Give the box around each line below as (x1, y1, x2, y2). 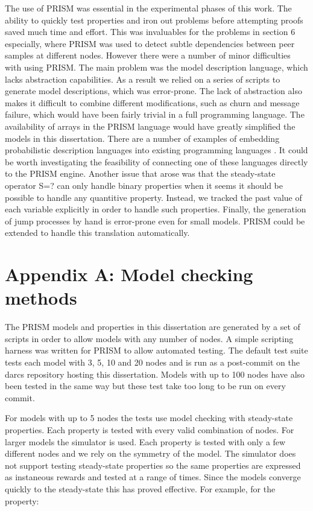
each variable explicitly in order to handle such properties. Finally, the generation (5, 203, 306, 215)
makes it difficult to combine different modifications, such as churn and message (5, 96, 300, 109)
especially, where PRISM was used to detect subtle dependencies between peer (5, 37, 295, 49)
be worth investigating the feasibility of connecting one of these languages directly (5, 155, 308, 168)
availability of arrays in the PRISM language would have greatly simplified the (5, 119, 296, 132)
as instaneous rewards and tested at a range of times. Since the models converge (5, 471, 301, 483)
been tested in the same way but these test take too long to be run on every (5, 379, 286, 392)
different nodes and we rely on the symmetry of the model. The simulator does (5, 447, 296, 460)
